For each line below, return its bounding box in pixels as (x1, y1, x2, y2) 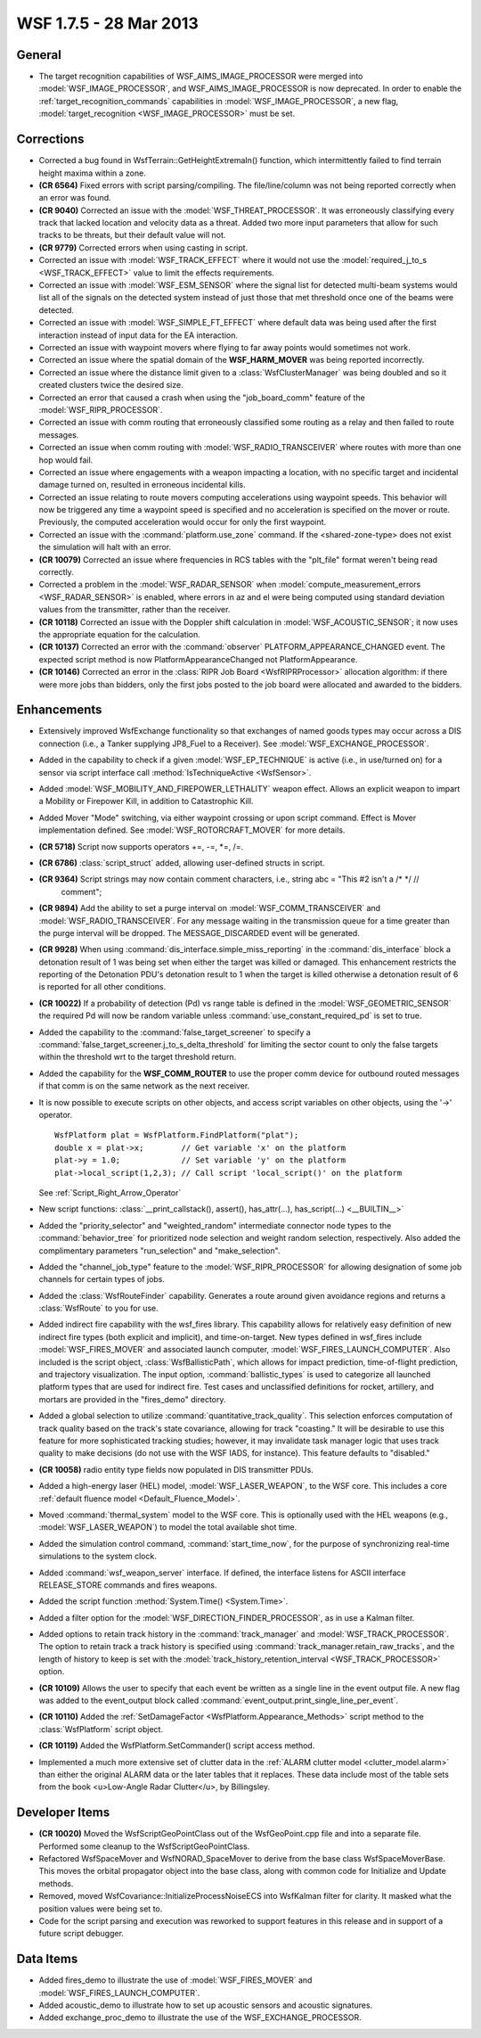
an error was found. (38, 193, 111, 203)
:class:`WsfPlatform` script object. (38, 1723, 164, 1734)
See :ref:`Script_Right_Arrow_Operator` (38, 1187, 182, 1198)
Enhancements (16, 703, 102, 718)
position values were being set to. (38, 1903, 163, 1914)
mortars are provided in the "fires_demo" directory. (38, 1393, 226, 1404)
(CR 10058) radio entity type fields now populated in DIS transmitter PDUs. (38, 1464, 314, 1475)
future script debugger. (38, 1928, 125, 1939)
